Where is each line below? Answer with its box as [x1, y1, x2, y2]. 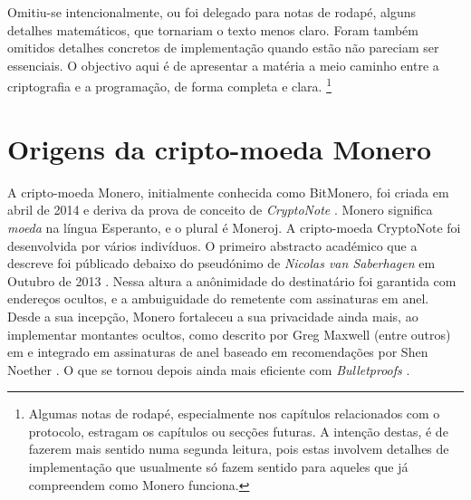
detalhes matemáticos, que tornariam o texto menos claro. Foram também [7, 20, 418, 39]
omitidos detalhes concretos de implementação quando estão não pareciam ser [7, 38, 439, 57]
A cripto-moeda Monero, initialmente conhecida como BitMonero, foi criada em [7, 182, 449, 201]
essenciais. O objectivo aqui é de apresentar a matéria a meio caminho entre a [7, 55, 439, 74]
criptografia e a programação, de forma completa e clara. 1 [7, 74, 332, 96]
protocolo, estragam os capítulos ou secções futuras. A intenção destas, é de [28, 421, 448, 440]
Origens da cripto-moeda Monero [7, 130, 432, 167]
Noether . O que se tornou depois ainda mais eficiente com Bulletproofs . [7, 360, 410, 379]
